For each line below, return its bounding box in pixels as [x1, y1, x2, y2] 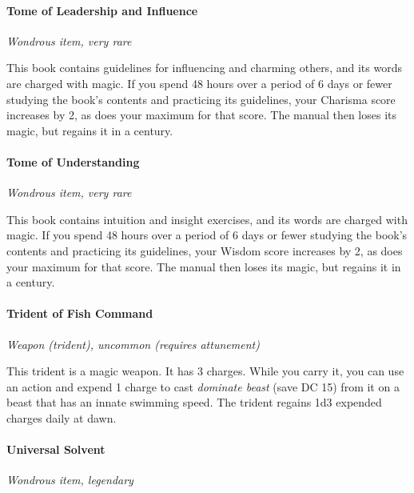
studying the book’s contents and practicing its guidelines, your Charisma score [6, 90, 396, 107]
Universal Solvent [6, 441, 105, 458]
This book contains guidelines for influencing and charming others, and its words [6, 59, 402, 76]
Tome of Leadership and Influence [6, 2, 198, 18]
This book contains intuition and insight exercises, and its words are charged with [6, 210, 408, 227]
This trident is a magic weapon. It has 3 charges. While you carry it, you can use [6, 363, 404, 379]
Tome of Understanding [6, 153, 140, 170]
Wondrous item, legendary [6, 471, 133, 488]
